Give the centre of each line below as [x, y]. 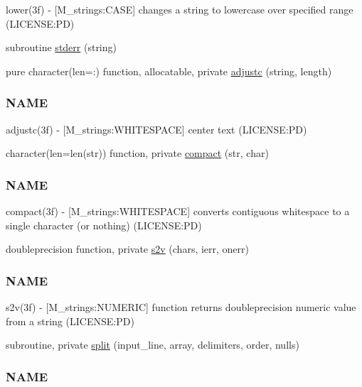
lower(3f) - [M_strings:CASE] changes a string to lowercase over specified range [180, 9]
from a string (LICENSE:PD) [70, 321]
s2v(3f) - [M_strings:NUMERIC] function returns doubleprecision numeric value [181, 307]
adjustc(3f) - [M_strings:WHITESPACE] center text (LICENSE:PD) [156, 129]
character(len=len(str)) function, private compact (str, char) [137, 153]
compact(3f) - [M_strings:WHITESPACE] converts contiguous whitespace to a [178, 211]
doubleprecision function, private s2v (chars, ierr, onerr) [128, 249]
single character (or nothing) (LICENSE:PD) [104, 225]
